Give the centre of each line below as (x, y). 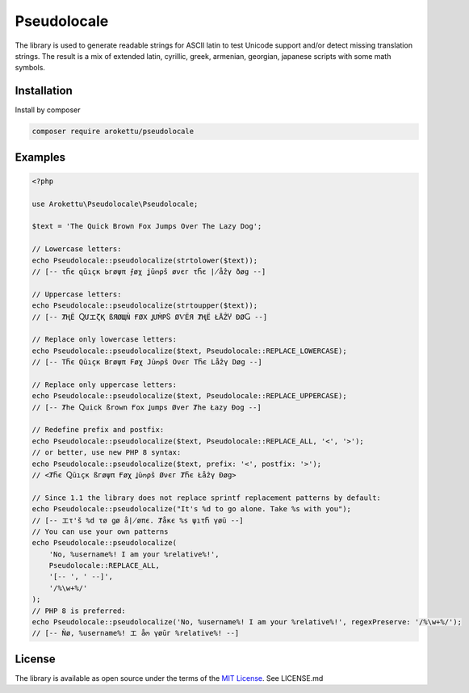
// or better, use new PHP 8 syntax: (107, 453)
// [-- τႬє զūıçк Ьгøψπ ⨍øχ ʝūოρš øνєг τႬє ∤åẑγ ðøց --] (149, 271)
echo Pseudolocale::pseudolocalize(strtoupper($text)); (145, 306)
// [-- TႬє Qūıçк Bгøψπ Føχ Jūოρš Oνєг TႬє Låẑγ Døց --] (147, 362)
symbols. (30, 68)
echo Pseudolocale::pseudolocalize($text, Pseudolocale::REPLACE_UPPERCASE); (189, 396)
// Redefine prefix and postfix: (98, 430)
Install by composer (48, 110)
